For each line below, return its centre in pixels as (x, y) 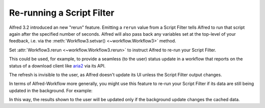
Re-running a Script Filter (62, 13)
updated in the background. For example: (51, 90)
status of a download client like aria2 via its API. (57, 65)
